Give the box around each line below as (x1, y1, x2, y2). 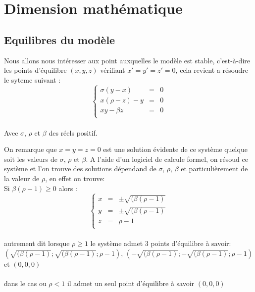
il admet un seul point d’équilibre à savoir (67, 278, 195, 289)
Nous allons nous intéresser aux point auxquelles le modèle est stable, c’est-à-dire (4, 55, 250, 65)
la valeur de (4, 173, 40, 183)
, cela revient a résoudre (175, 65, 249, 75)
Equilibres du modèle (4, 32, 115, 47)
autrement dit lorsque (4, 238, 70, 248)
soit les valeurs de (4, 153, 57, 164)
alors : (58, 183, 77, 193)
